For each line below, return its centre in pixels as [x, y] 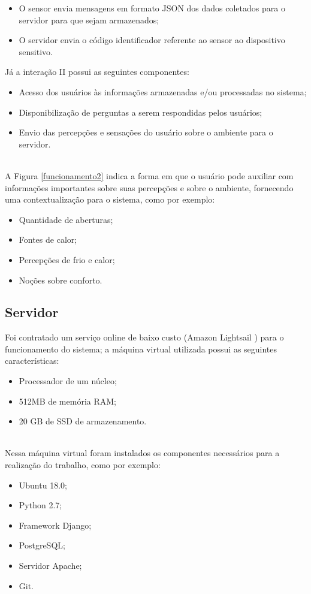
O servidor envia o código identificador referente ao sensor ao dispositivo [152, 40]
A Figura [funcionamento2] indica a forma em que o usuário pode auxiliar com [149, 175]
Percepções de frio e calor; [67, 259]
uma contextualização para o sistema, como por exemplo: [110, 199]
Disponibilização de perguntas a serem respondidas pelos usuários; [141, 112]
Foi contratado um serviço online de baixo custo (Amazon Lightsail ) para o [144, 337]
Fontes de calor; [48, 239]
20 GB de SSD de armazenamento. [83, 421]
